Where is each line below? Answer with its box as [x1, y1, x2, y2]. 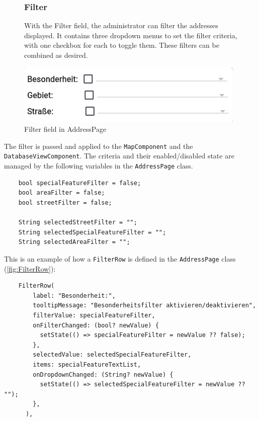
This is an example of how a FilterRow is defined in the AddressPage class [4, 253, 236, 264]
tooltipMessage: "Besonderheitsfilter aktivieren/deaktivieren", [33, 302, 256, 309]
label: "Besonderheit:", [33, 292, 116, 299]
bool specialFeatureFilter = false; [18, 179, 141, 187]
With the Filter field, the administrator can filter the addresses [24, 20, 218, 31]
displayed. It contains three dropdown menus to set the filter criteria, [24, 30, 237, 40]
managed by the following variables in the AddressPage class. [4, 160, 193, 171]
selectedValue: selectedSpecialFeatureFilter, [33, 351, 192, 359]
